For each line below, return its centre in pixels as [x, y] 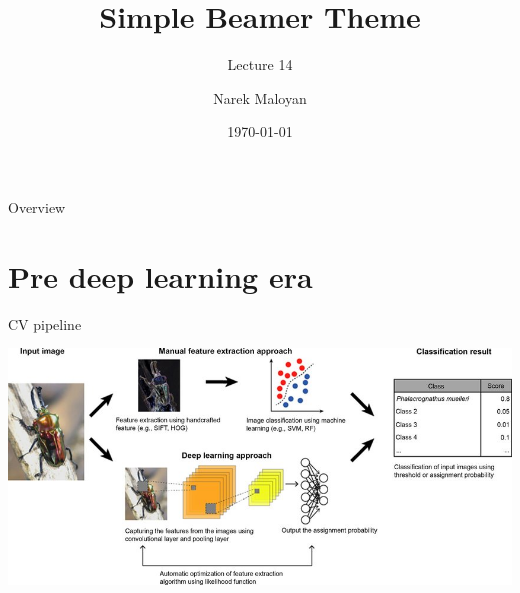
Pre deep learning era [160, 275]
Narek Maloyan [260, 97]
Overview [37, 206]
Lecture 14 [260, 64]
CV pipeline [45, 323]
